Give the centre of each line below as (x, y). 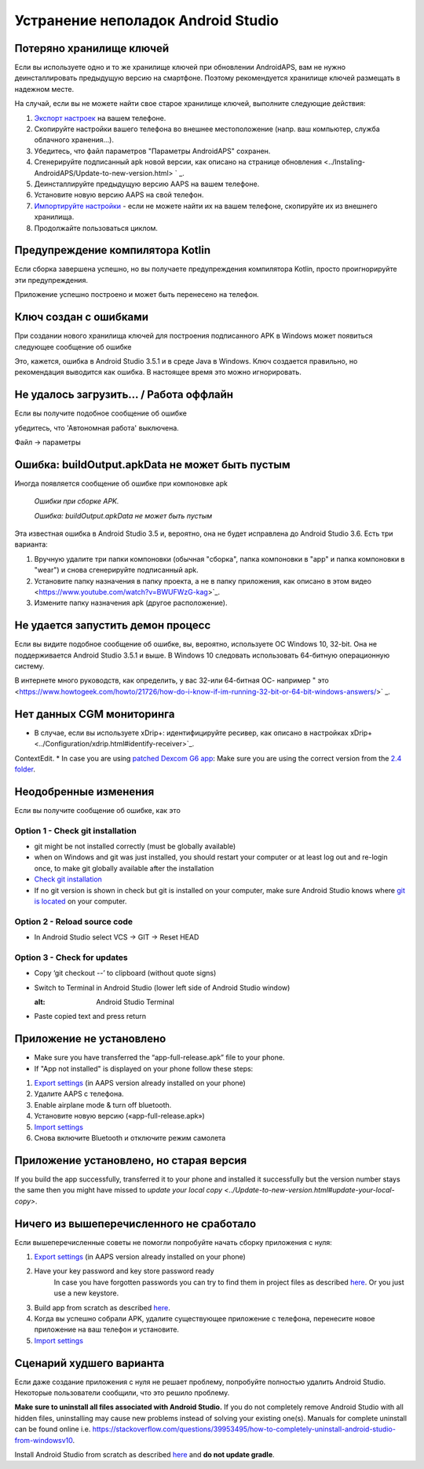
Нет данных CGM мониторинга (95, 714)
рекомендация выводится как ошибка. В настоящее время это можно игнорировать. (158, 372)
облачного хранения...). (74, 140)
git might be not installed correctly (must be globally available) (135, 846)
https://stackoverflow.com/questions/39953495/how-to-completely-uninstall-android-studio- (244, 1429)
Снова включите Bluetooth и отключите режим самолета (130, 1138)
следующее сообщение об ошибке (73, 346)
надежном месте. (44, 89)
